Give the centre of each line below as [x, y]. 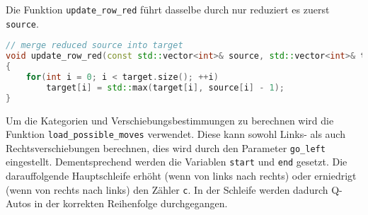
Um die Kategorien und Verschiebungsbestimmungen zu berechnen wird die [170, 120]
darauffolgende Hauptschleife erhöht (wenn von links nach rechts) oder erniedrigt [181, 176]
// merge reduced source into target [94, 46]
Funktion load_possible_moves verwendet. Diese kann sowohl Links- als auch [176, 134]
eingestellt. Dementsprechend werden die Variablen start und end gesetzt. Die [177, 162]
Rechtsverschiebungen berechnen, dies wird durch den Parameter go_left [166, 147]
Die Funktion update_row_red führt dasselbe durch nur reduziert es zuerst [168, 9]
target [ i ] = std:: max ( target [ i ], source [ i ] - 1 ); [165, 87]
